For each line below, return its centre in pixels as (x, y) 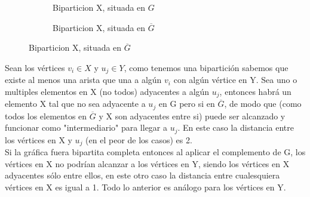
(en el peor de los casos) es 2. (139, 139)
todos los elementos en (46, 116)
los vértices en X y (39, 139)
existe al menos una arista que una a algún (83, 80)
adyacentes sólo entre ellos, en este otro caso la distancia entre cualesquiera (142, 175)
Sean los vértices (35, 67)
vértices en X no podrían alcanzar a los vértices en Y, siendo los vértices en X (147, 163)
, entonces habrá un (255, 91)
